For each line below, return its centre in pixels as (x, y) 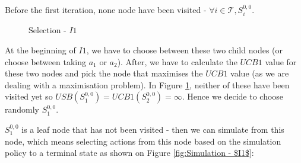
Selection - (47, 30)
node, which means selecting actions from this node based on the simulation (143, 141)
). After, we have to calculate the (177, 61)
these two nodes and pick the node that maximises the (104, 73)
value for (281, 61)
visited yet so (29, 96)
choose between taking (45, 61)
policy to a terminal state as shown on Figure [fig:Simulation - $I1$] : (129, 153)
